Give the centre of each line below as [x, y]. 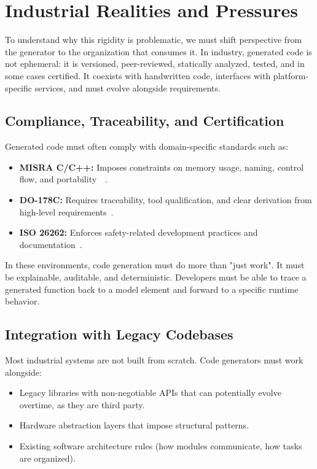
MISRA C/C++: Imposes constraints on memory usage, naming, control [162, 167]
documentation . [51, 244]
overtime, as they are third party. [82, 404]
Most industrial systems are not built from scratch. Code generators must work [154, 360]
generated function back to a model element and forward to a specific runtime [152, 289]
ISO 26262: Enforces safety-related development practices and [139, 232]
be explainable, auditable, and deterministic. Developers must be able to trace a [156, 277]
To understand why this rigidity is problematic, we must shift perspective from [154, 40]
